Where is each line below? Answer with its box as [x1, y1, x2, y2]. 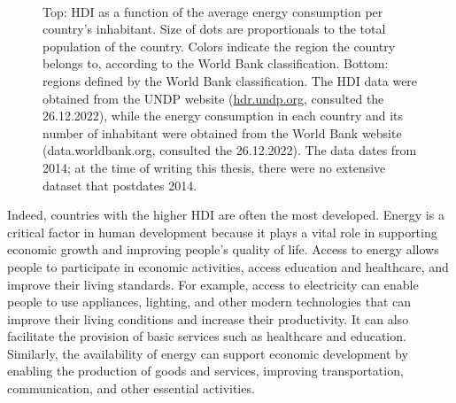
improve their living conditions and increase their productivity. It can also [7, 309, 409, 328]
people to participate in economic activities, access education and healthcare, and [7, 257, 449, 275]
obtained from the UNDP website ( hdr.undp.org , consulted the [43, 89, 384, 107]
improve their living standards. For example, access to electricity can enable [7, 275, 419, 293]
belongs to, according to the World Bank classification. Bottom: [43, 54, 389, 73]
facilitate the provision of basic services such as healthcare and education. [7, 327, 406, 345]
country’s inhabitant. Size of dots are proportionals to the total [43, 19, 386, 38]
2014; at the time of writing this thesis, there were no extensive [43, 158, 386, 176]
